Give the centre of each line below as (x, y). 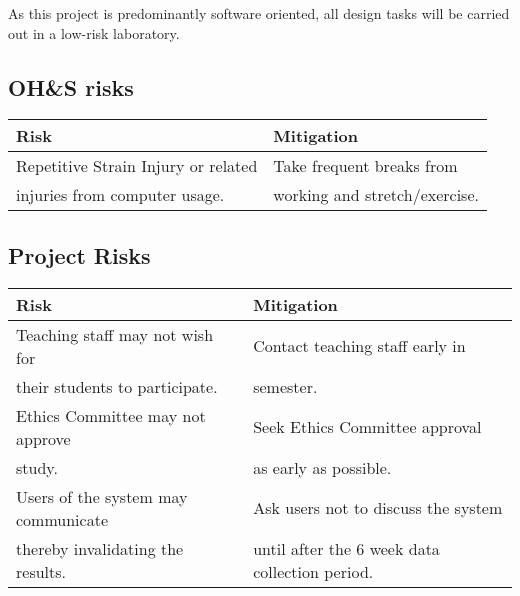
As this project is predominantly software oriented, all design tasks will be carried (259, 13)
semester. (285, 386)
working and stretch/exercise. (376, 195)
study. (37, 467)
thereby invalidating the (100, 548)
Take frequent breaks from (365, 166)
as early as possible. (322, 467)
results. (41, 571)
